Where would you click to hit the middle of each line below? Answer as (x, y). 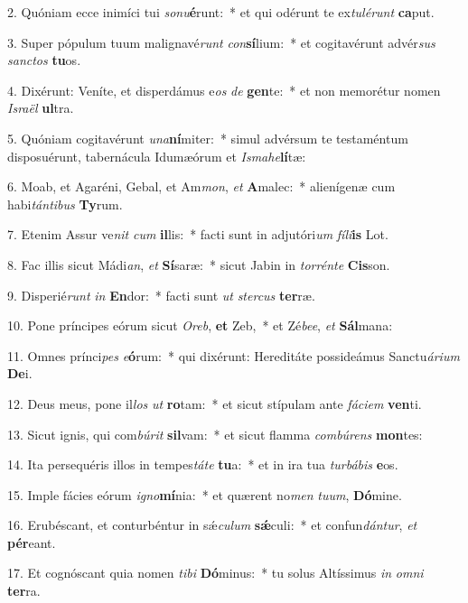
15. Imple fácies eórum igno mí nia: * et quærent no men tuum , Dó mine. (205, 494)
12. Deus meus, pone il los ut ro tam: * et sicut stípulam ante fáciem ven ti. (215, 403)
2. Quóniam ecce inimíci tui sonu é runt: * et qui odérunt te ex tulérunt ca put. (221, 12)
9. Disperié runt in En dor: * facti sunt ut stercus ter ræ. (161, 295)
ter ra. (24, 591)
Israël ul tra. (41, 108)
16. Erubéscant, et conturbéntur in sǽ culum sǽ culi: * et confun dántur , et (212, 525)
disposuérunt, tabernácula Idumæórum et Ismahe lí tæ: (157, 156)
